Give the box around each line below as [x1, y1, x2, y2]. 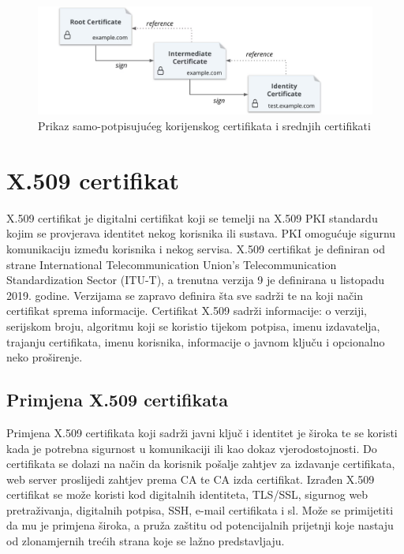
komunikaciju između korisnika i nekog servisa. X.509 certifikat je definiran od [6, 240, 385, 256]
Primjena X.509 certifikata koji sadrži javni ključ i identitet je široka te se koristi [6, 424, 398, 440]
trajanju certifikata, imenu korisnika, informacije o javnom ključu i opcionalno [6, 333, 385, 350]
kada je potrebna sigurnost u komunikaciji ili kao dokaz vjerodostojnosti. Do [6, 440, 377, 456]
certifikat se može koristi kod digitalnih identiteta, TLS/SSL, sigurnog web [6, 486, 368, 503]
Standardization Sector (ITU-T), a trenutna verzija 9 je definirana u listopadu [6, 271, 385, 288]
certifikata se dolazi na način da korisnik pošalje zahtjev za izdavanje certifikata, [6, 455, 395, 472]
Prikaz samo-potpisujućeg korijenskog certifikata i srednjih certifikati [38, 118, 371, 134]
